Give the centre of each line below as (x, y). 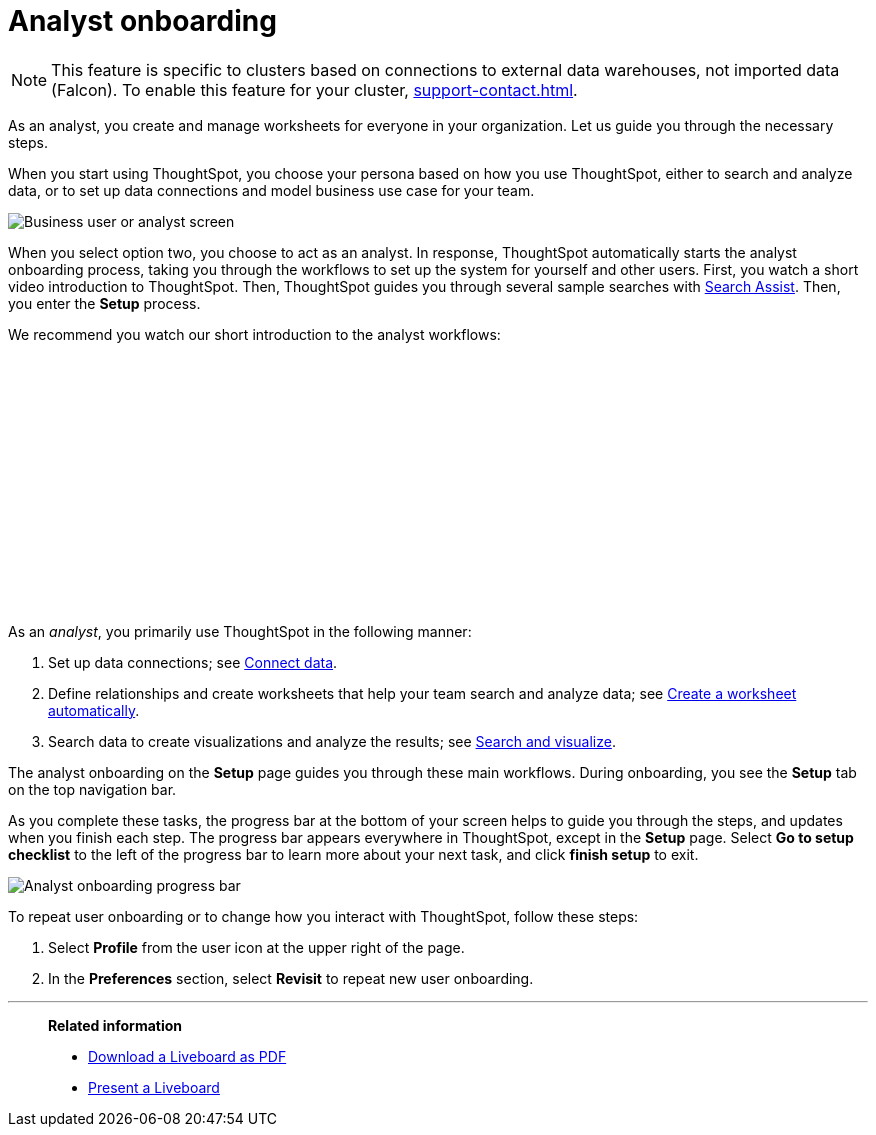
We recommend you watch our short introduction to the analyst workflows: (254, 334)
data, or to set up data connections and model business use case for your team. (271, 190)
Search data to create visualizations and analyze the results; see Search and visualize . (332, 741)
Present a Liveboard (154, 1087)
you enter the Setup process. (104, 303)
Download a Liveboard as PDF (187, 1056)
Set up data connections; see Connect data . (193, 662)
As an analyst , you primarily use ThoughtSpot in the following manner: (240, 631)
